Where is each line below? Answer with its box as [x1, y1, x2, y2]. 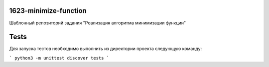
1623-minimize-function [9, 6, 87, 15]
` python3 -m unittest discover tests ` [9, 55, 110, 61]
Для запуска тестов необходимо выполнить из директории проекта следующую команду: [9, 46, 202, 52]
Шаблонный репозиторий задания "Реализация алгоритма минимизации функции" [9, 20, 186, 26]
